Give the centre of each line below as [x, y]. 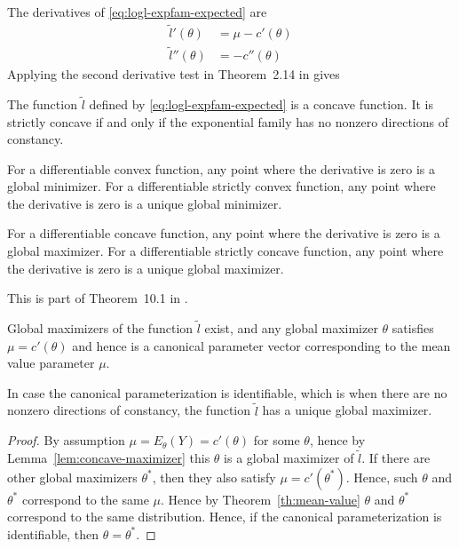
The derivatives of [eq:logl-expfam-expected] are [137, 12]
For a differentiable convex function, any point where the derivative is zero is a [221, 168]
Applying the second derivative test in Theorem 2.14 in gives [174, 74]
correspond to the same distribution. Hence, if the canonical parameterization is [225, 517]
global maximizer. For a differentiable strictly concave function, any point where [226, 251]
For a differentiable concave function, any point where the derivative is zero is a [224, 233]
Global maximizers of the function [100, 328]
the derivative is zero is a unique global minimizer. [145, 203]
